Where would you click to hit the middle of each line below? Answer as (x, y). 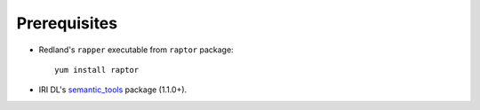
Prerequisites (67, 23)
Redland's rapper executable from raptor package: (136, 50)
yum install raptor (97, 70)
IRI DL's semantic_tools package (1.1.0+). (113, 90)
